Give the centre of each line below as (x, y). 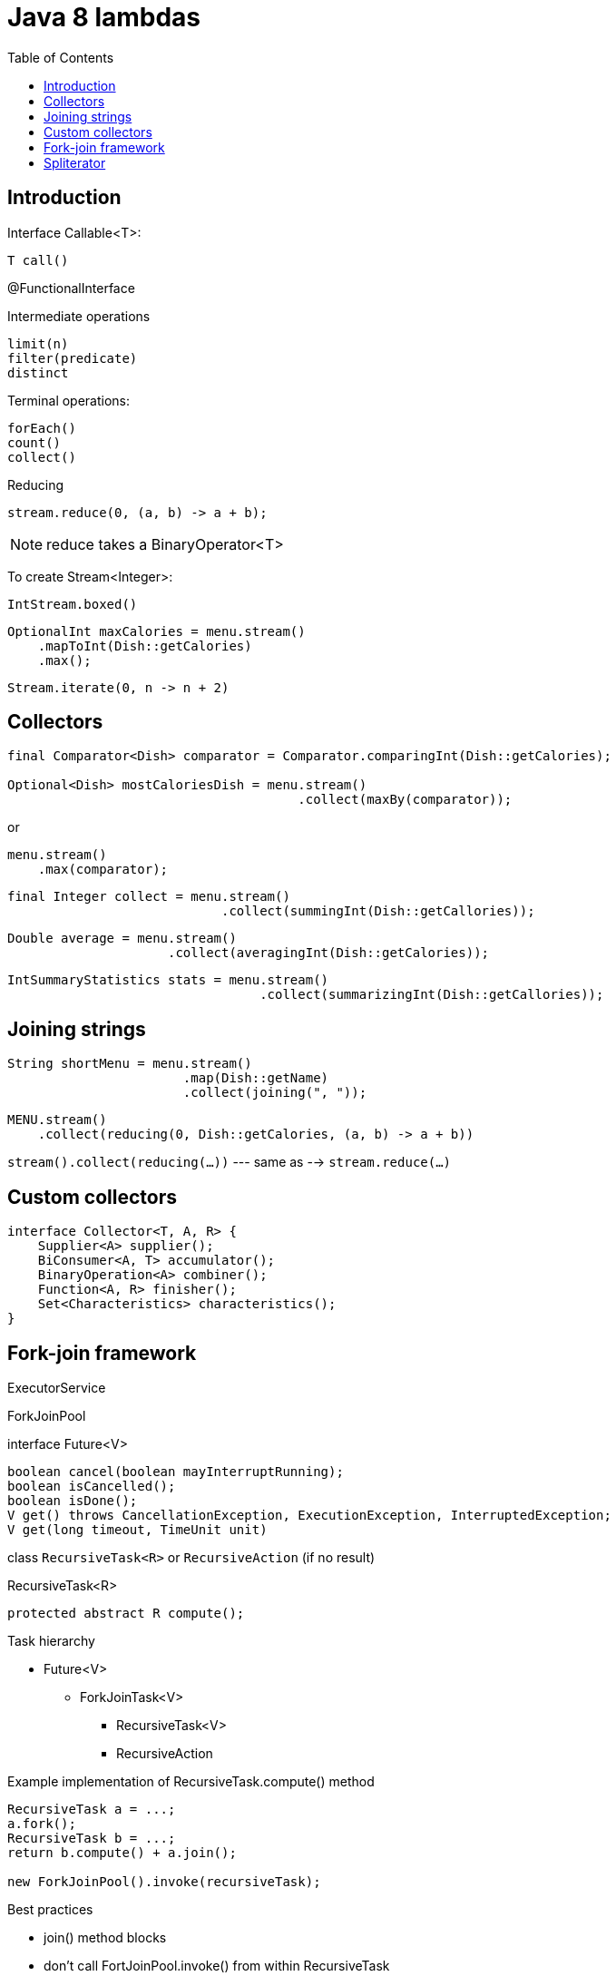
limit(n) (38, 343)
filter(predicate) (73, 358)
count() (34, 442)
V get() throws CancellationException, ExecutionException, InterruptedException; (309, 1515)
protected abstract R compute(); (126, 1613)
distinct (38, 372)
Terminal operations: (69, 400)
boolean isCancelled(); (92, 1486)
